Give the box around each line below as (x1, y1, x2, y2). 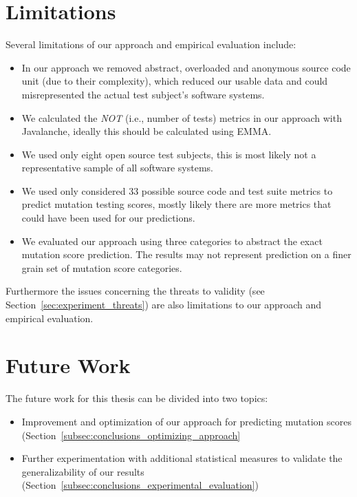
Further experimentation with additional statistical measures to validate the (21, 451, 343, 465)
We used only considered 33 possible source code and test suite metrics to (21, 183, 333, 198)
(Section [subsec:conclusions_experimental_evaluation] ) (21, 478, 259, 492)
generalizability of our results (21, 464, 144, 478)
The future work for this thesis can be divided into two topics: (6, 391, 268, 405)
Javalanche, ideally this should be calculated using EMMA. (21, 124, 272, 138)
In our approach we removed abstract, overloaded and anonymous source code (21, 60, 351, 74)
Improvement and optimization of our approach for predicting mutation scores (21, 414, 351, 428)
